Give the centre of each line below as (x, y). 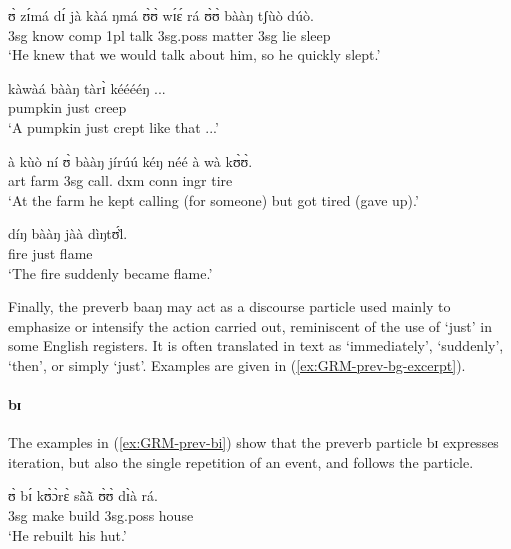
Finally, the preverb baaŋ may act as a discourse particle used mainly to (229, 306)
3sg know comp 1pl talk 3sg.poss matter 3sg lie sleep (169, 34)
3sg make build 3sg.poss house (101, 515)
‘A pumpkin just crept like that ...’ (113, 126)
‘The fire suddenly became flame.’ (110, 272)
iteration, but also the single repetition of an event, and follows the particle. (241, 461)
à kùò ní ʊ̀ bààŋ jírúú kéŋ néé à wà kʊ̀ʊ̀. (130, 160)
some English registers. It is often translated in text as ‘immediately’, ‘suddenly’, (256, 345)
